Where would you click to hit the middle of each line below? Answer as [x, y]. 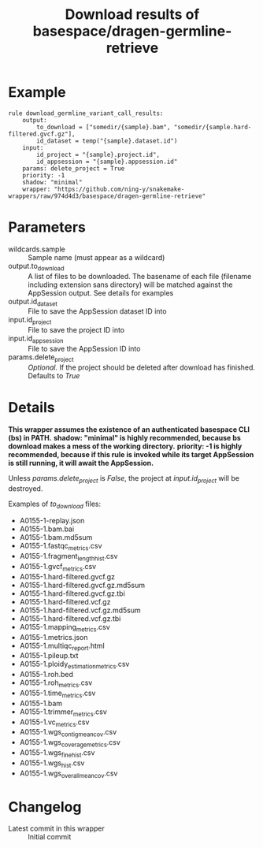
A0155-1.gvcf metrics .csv [58, 567]
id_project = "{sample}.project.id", [98, 154]
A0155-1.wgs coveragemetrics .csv [70, 743]
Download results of [132, 15]
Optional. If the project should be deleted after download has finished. [142, 367]
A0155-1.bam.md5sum [56, 537]
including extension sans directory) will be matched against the [131, 285]
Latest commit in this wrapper [56, 828]
